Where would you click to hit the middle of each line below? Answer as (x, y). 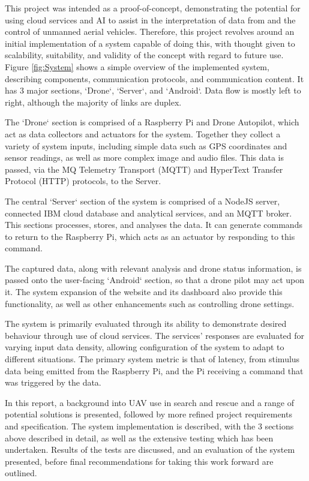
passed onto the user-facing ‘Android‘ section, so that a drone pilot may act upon (155, 280)
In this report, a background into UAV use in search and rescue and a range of (149, 402)
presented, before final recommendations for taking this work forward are (139, 461)
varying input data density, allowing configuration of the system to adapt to (145, 347)
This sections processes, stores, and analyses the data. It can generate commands (154, 225)
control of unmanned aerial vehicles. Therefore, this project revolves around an (150, 31)
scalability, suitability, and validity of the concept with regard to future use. (144, 55)
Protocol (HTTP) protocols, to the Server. (83, 181)
